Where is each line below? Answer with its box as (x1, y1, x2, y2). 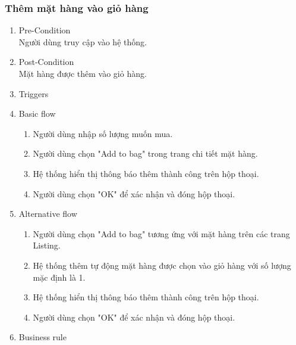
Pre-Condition (18, 24, 71, 36)
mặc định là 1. (33, 271, 86, 283)
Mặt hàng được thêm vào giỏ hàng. (18, 67, 147, 79)
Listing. (33, 239, 61, 251)
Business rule (18, 331, 67, 343)
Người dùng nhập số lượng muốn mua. (33, 127, 173, 139)
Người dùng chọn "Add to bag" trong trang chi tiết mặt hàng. (33, 147, 258, 160)
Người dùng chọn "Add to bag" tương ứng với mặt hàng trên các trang (33, 227, 290, 240)
